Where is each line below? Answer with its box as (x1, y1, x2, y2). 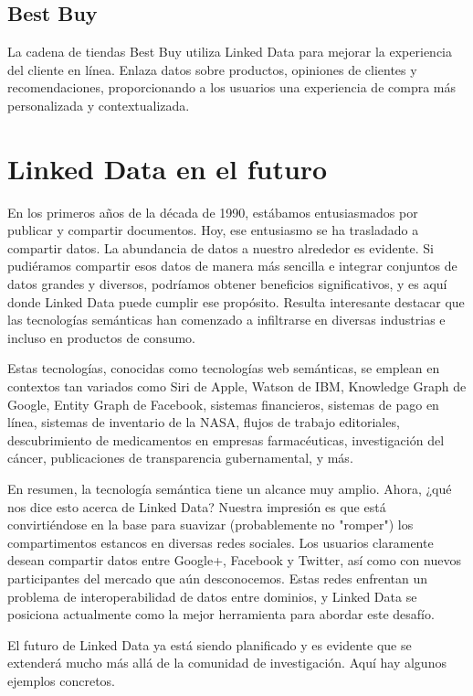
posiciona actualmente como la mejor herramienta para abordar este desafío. (7, 605, 435, 624)
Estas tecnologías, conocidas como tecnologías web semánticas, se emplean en (7, 359, 440, 378)
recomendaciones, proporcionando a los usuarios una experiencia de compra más (7, 78, 457, 97)
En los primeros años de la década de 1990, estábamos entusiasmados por (7, 202, 418, 221)
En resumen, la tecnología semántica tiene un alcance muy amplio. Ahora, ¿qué (7, 479, 452, 498)
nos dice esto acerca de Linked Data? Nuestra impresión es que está (7, 497, 386, 516)
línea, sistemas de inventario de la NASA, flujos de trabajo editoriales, (7, 412, 400, 432)
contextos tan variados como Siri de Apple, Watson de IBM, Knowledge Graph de (7, 377, 467, 396)
